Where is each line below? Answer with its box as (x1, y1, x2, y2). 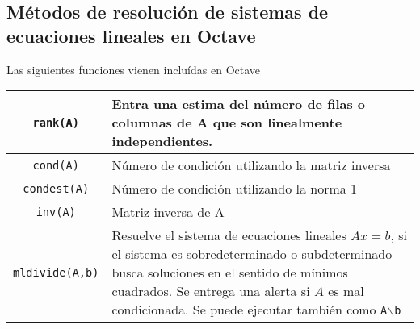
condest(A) (23, 181, 90, 195)
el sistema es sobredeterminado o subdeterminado (111, 244, 393, 264)
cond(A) (32, 158, 79, 172)
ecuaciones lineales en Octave (6, 23, 256, 48)
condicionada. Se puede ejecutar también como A (111, 300, 388, 319)
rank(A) (32, 115, 79, 129)
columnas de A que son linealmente (111, 113, 342, 132)
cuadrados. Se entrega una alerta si (111, 281, 310, 301)
